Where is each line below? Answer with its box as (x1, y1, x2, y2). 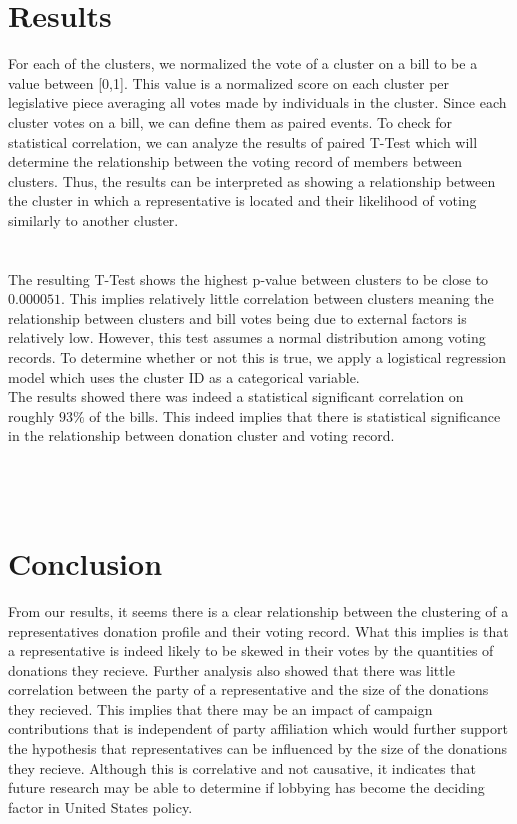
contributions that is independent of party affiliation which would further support (8, 718, 508, 739)
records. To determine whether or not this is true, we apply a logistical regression (8, 347, 507, 368)
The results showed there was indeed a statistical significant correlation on (8, 386, 464, 407)
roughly (8, 405, 55, 426)
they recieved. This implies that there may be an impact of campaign (8, 698, 433, 719)
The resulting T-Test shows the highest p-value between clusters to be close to (8, 268, 489, 289)
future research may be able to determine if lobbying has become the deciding (8, 777, 485, 798)
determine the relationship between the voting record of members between (8, 151, 463, 172)
